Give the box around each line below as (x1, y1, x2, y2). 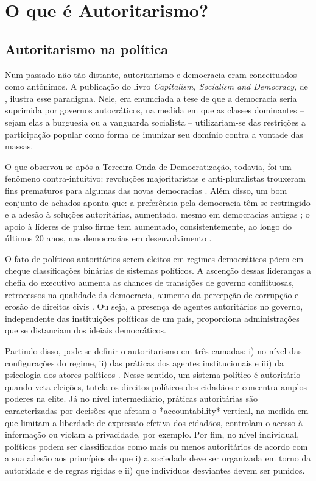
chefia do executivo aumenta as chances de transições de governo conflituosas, (5, 276, 294, 289)
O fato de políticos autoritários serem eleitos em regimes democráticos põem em (5, 252, 304, 265)
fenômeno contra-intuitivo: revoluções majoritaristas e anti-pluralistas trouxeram (5, 172, 306, 185)
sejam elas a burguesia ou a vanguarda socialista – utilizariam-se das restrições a (5, 115, 306, 128)
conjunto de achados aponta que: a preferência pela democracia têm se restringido (5, 196, 311, 208)
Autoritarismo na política (5, 39, 168, 58)
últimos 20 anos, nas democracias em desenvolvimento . (5, 232, 212, 244)
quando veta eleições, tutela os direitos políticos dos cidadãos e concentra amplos (5, 380, 307, 393)
